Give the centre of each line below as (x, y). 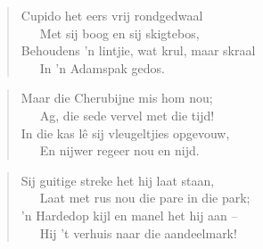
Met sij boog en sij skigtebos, (119, 33)
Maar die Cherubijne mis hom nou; (117, 98)
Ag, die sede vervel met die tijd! (127, 115)
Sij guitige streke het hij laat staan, (118, 180)
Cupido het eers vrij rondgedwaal (112, 15)
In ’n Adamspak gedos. (102, 67)
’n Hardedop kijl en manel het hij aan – (129, 215)
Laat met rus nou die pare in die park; (145, 198)
